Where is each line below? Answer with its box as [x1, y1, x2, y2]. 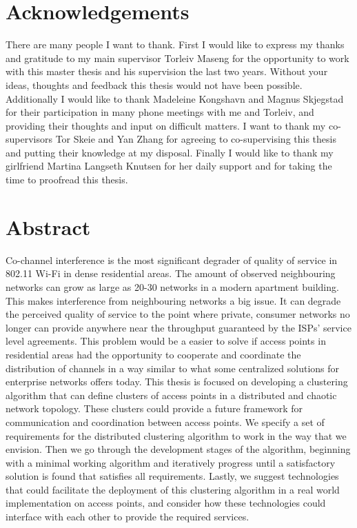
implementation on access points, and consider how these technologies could [6, 496, 326, 510]
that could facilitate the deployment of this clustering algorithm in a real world [6, 482, 340, 496]
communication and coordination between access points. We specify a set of [6, 414, 325, 429]
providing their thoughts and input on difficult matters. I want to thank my [6, 118, 326, 132]
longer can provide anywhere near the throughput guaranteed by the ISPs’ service [6, 320, 351, 334]
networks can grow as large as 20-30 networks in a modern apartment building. [6, 279, 339, 294]
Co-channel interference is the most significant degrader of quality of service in [6, 252, 338, 267]
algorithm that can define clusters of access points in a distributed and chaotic [6, 387, 337, 402]
